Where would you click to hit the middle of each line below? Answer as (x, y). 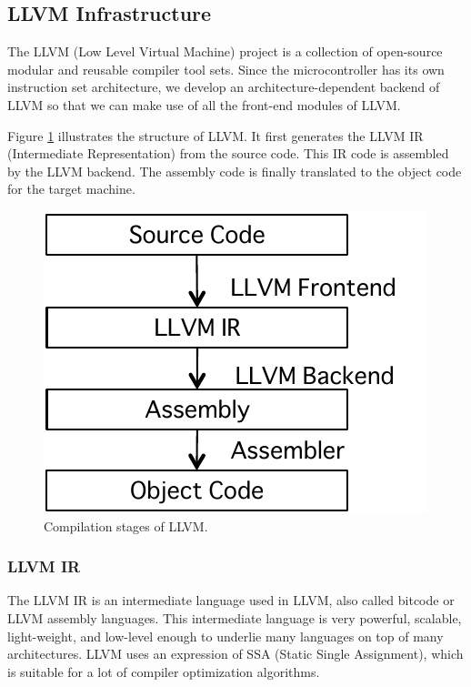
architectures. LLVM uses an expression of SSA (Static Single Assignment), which (235, 654)
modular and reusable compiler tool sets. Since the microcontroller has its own (226, 69)
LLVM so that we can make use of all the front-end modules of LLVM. (204, 104)
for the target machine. (71, 189)
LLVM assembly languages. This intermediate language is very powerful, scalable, (235, 617)
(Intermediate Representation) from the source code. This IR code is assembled (228, 153)
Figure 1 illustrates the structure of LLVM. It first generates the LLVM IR (215, 135)
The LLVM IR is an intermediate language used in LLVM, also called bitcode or (231, 600)
